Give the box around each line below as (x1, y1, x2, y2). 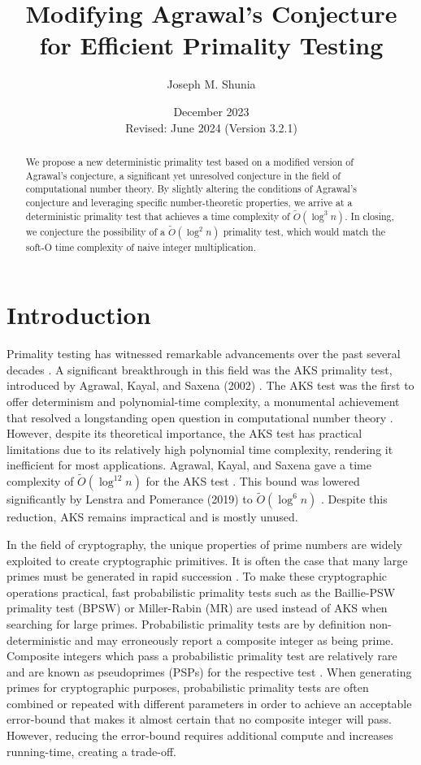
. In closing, (345, 209, 394, 223)
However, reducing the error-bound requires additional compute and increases (7, 727, 393, 744)
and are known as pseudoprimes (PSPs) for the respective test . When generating (7, 663, 412, 680)
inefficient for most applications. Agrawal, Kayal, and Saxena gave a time (7, 456, 371, 473)
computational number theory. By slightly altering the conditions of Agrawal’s (25, 182, 357, 196)
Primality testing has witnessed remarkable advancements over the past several (7, 345, 401, 362)
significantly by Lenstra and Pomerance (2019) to (7, 491, 253, 508)
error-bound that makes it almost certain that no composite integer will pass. (7, 711, 392, 728)
